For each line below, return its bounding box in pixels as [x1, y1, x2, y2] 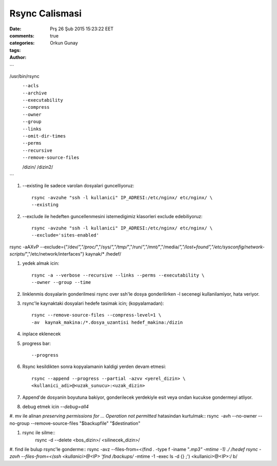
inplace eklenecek [22, 331, 61, 337]
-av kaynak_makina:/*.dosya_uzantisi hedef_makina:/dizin [31, 319, 183, 325]
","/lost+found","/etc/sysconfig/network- [179, 244, 265, 250]
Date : [9, 26, 22, 32]
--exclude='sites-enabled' [31, 232, 100, 238]
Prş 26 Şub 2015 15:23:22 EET [50, 26, 114, 32]
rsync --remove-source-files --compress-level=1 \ [31, 312, 162, 318]
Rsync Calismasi [9, 8, 82, 19]
